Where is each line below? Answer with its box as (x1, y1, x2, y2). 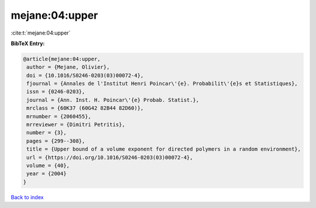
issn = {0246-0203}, (26, 88, 85, 95)
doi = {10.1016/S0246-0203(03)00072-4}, (26, 72, 144, 79)
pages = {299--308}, (26, 138, 85, 144)
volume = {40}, (26, 162, 70, 169)
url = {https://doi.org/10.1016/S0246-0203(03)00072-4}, (26, 154, 193, 161)
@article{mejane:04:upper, (23, 56, 101, 62)
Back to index (11, 193, 44, 200)
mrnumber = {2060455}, (26, 113, 92, 120)
